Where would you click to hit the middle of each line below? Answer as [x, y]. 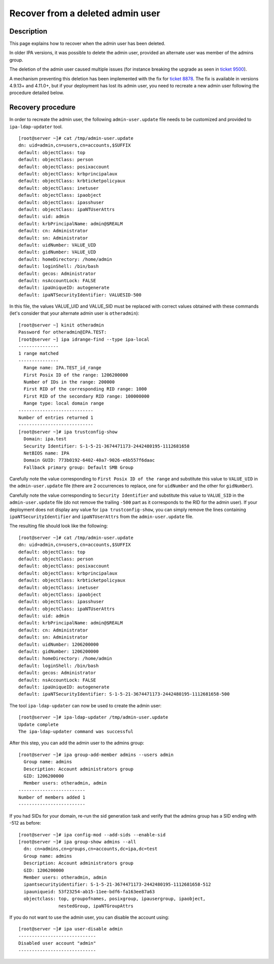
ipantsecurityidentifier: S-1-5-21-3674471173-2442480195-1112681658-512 [117, 884]
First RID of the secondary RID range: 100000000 [87, 396]
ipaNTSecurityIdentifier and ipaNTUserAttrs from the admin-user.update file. [101, 517]
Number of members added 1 [52, 797]
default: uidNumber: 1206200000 [59, 644]
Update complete [39, 724]
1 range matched [39, 354]
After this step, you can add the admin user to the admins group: [77, 743]
